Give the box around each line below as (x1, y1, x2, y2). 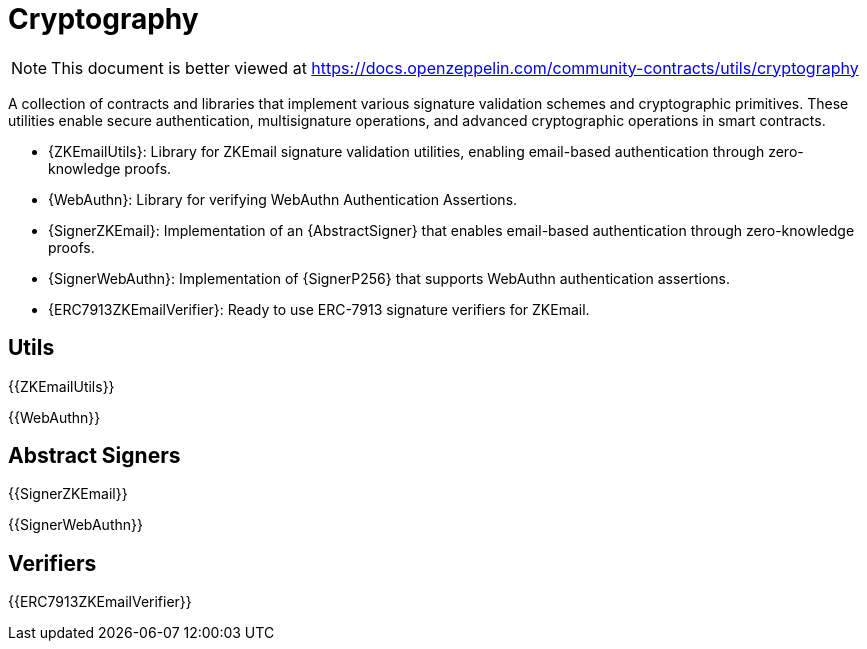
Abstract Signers (8, 443, 181, 469)
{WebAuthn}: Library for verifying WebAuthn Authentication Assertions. (48, 190, 518, 208)
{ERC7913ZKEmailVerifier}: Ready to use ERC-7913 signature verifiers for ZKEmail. (48, 300, 590, 318)
